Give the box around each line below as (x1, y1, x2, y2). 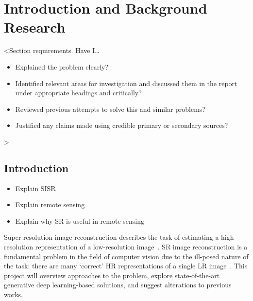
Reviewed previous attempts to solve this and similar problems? (15, 104, 205, 114)
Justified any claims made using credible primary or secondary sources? (15, 120, 228, 130)
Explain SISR (15, 183, 56, 193)
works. (4, 289, 23, 300)
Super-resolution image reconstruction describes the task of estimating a (4, 232, 219, 242)
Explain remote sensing (15, 199, 85, 210)
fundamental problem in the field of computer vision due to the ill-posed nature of (4, 251, 249, 261)
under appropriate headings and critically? (15, 88, 142, 98)
